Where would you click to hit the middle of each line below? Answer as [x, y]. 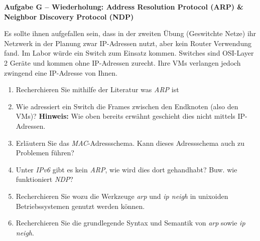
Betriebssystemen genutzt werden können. [80, 206]
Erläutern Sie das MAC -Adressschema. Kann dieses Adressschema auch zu [130, 143]
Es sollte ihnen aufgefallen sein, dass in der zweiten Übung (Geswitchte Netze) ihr [130, 33]
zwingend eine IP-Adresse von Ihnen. [61, 72]
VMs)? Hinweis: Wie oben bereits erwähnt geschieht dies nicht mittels [125, 116]
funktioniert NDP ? [44, 179]
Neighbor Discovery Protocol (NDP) [69, 16]
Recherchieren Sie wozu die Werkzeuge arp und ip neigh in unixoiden [122, 196]
